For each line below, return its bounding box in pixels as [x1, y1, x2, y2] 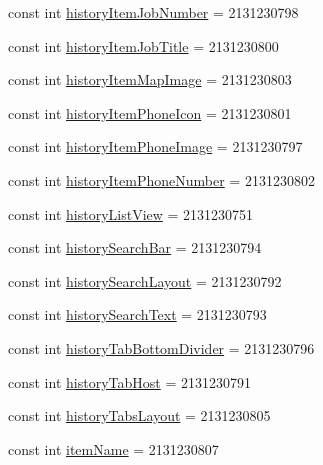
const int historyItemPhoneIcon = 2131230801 [8, 102, 292, 123]
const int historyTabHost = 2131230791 [8, 371, 251, 392]
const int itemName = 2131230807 [8, 438, 219, 459]
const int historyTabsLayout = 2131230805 [8, 405, 271, 426]
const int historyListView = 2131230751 [8, 203, 254, 224]
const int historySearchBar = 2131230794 [8, 237, 262, 258]
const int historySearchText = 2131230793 [8, 304, 267, 325]
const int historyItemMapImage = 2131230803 [8, 69, 292, 90]
